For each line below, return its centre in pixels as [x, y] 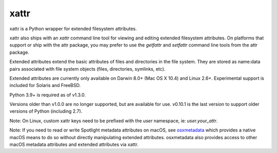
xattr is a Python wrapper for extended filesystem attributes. [73, 29]
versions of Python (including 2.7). [46, 111]
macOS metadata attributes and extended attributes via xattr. [74, 145]
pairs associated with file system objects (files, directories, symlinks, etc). [87, 69]
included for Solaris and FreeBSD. [45, 85]
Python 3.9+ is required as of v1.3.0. [47, 95]
